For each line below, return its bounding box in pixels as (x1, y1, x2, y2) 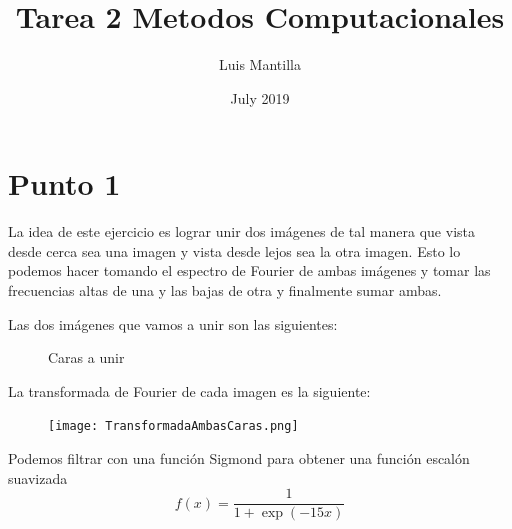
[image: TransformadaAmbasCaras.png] (48, 419, 299, 434)
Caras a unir (48, 347, 125, 368)
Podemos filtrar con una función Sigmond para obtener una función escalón (8, 448, 470, 469)
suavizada (8, 467, 68, 488)
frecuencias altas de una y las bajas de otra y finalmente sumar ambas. (8, 280, 442, 301)
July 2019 (230, 87, 290, 108)
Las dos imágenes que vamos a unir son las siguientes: (8, 313, 338, 334)
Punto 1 (8, 163, 121, 204)
